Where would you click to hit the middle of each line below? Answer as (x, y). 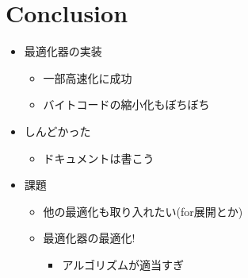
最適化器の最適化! (89, 238)
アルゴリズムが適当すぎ (123, 264)
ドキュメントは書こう (99, 158)
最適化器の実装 (63, 51)
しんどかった (57, 131)
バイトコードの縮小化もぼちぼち (126, 104)
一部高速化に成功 (88, 77)
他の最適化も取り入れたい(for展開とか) (143, 211)
